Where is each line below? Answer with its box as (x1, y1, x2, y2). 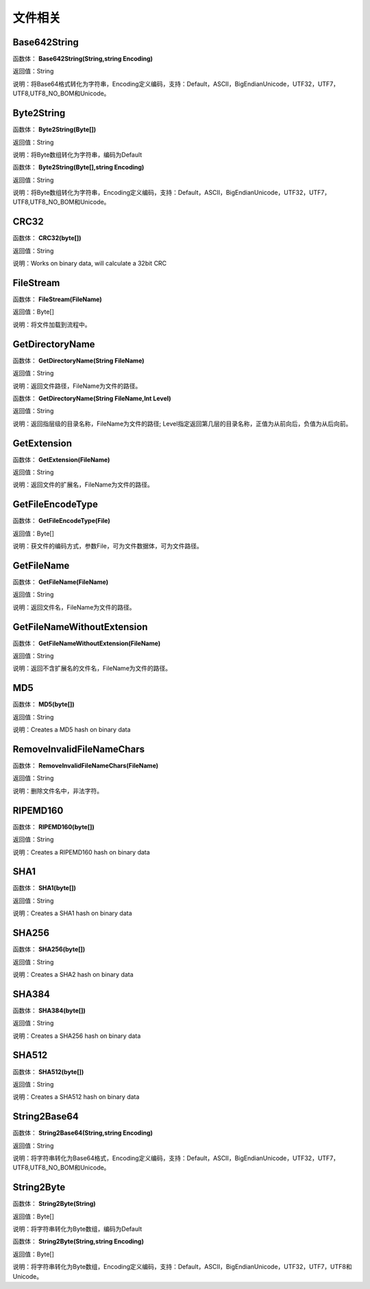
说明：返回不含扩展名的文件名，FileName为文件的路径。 (12, 664, 172, 673)
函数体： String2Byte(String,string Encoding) (12, 1238, 144, 1246)
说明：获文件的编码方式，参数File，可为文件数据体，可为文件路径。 (12, 542, 203, 550)
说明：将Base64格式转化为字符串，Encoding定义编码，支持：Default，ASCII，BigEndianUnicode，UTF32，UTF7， (12, 80, 339, 88)
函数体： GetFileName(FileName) (12, 578, 109, 586)
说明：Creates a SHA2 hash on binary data (12, 970, 134, 978)
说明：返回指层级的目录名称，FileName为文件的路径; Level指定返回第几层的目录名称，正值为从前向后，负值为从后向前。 (12, 419, 352, 428)
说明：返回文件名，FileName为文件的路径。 (12, 603, 136, 611)
